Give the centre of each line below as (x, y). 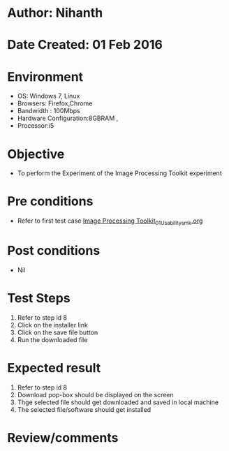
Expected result (54, 368)
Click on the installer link (53, 325)
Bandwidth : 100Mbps (49, 111)
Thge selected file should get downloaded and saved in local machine (118, 402)
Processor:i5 (36, 126)
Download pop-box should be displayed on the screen (96, 394)
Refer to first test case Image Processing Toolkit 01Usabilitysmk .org (110, 221)
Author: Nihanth (55, 13)
